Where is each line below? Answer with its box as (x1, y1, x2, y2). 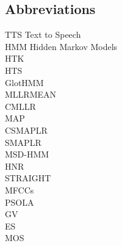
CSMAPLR (5, 123, 48, 136)
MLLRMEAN (5, 88, 57, 101)
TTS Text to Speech (5, 28, 81, 41)
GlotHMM (5, 76, 44, 89)
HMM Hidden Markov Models (5, 40, 118, 52)
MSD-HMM (5, 148, 49, 161)
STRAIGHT (5, 172, 51, 184)
